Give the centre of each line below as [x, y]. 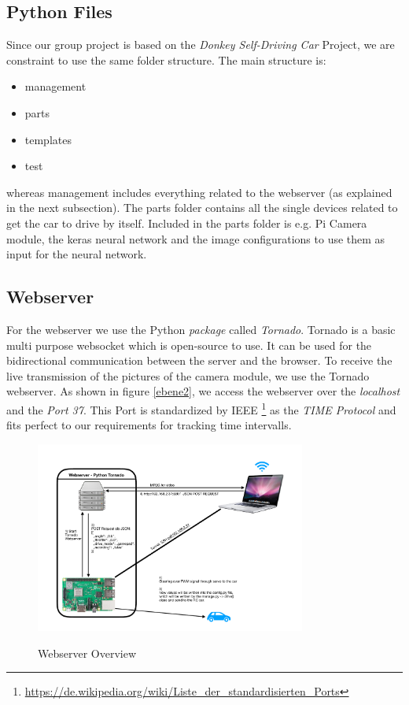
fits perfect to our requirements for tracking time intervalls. [149, 425]
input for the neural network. [77, 254]
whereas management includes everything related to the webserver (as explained [199, 192]
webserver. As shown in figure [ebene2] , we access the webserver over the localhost [203, 391]
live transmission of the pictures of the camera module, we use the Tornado [188, 375]
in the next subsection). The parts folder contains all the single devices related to [202, 208]
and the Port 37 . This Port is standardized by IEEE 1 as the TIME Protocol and [201, 408]
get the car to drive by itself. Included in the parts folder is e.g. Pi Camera [187, 223]
